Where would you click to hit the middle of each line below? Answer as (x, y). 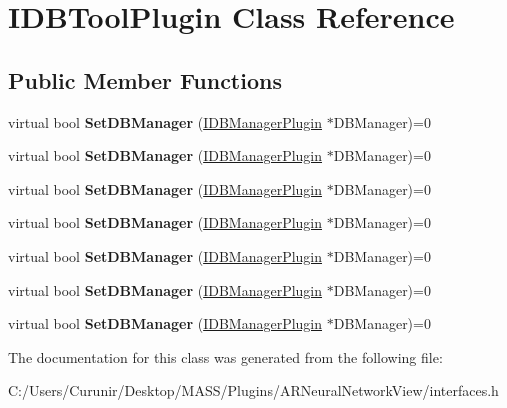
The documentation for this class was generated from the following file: (225, 356)
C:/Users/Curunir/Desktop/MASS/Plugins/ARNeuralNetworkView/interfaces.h (253, 390)
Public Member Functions (145, 79)
